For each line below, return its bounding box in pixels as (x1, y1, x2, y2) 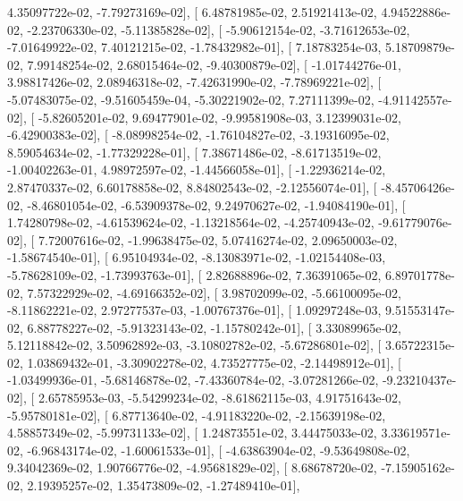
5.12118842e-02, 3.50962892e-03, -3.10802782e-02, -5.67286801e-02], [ (7, 335, 382, 354)
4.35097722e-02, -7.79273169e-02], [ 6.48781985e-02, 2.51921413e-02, (7, 3, 377, 21)
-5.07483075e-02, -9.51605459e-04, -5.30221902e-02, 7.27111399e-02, (7, 89, 375, 108)
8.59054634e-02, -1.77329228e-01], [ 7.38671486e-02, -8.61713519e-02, (7, 142, 382, 161)
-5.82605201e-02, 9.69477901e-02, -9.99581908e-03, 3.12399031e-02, (38, 107, 401, 126)
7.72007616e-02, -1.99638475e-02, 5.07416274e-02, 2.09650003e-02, (38, 230, 398, 249)
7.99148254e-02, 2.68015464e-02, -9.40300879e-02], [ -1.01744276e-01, (27, 55, 401, 73)
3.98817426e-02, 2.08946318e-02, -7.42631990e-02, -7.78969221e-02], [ (7, 72, 382, 91)
